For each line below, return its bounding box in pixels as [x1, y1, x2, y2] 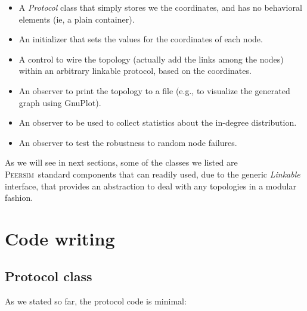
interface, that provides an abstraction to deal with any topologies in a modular [5, 179, 296, 192]
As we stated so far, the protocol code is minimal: [5, 295, 187, 307]
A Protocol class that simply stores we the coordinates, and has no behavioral [18, 1, 302, 13]
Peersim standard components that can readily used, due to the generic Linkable [5, 167, 300, 180]
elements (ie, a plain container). [18, 13, 135, 25]
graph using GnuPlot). [18, 96, 101, 108]
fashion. [5, 191, 33, 204]
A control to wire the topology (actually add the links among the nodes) [18, 52, 284, 65]
